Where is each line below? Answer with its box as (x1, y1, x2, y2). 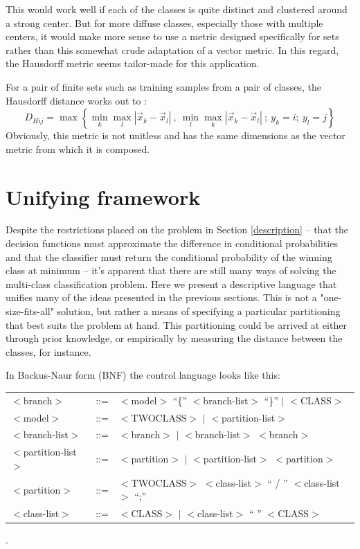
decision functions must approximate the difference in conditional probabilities (6, 236, 338, 251)
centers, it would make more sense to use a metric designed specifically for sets (6, 29, 339, 44)
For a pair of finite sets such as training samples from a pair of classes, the (6, 79, 322, 93)
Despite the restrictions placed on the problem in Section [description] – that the (6, 222, 348, 237)
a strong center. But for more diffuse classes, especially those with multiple (6, 15, 323, 30)
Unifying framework (6, 182, 201, 210)
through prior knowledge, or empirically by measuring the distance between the (6, 331, 343, 345)
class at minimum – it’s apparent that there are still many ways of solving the (6, 263, 336, 278)
